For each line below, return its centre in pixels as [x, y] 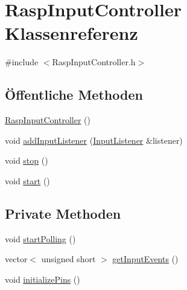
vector [16, 259]
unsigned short [68, 259]
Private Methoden [63, 213]
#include [22, 62]
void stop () [27, 160]
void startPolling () [40, 238]
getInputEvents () [145, 259]
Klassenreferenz [71, 33]
